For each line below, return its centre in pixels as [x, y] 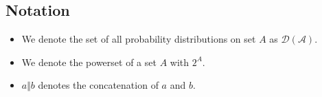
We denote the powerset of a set [89, 62]
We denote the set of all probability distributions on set [139, 39]
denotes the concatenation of [98, 85]
